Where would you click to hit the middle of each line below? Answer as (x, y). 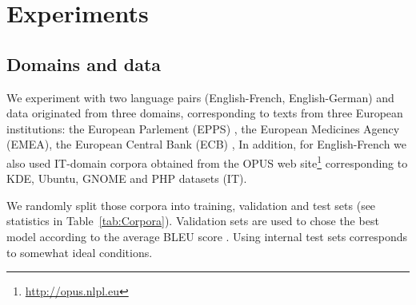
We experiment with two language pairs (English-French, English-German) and (200, 97)
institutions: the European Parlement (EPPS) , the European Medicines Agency (203, 128)
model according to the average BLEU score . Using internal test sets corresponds (207, 236)
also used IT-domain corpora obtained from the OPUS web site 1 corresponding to (207, 161)
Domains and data (84, 63)
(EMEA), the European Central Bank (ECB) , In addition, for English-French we (207, 144)
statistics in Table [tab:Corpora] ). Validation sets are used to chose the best (193, 221)
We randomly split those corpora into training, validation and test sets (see (191, 205)
